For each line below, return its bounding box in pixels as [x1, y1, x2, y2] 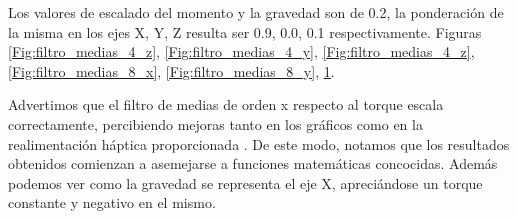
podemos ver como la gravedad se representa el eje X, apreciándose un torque [8, 172, 483, 193]
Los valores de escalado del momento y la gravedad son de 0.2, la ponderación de [8, 2, 504, 22]
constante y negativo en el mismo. [8, 192, 216, 213]
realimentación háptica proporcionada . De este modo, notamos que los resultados [8, 133, 510, 154]
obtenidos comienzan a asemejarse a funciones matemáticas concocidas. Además [8, 153, 498, 174]
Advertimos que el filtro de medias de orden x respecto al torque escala [8, 94, 444, 115]
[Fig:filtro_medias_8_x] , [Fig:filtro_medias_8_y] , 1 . [8, 60, 335, 81]
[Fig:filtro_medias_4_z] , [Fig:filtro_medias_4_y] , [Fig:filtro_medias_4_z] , [8, 41, 475, 62]
